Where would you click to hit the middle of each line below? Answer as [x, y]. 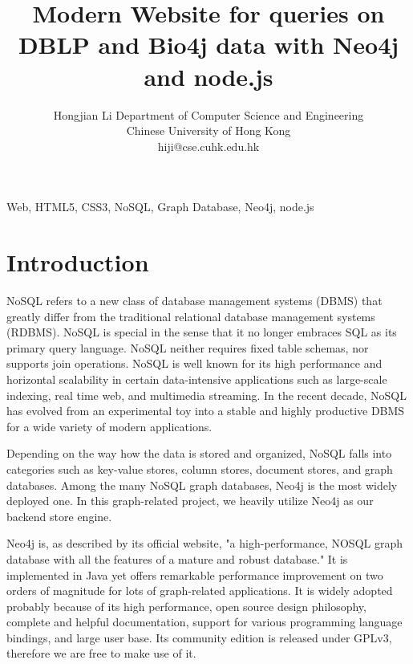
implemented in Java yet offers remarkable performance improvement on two [195, 574]
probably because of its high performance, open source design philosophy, [186, 606]
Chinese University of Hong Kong [209, 130]
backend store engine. [59, 516]
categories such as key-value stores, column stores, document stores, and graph [200, 468]
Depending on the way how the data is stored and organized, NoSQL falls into [199, 453]
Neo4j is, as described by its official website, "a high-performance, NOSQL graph [205, 543]
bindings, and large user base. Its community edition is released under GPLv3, [199, 637]
